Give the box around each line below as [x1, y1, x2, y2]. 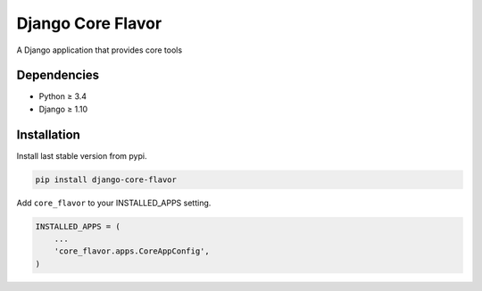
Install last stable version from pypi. [16, 150, 147, 161]
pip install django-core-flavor [35, 174, 178, 185]
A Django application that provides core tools [16, 45, 183, 55]
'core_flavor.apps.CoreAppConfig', [54, 246, 210, 256]
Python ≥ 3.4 [38, 91, 87, 102]
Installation [16, 127, 80, 142]
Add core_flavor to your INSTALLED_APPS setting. [16, 197, 212, 208]
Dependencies [16, 68, 100, 83]
